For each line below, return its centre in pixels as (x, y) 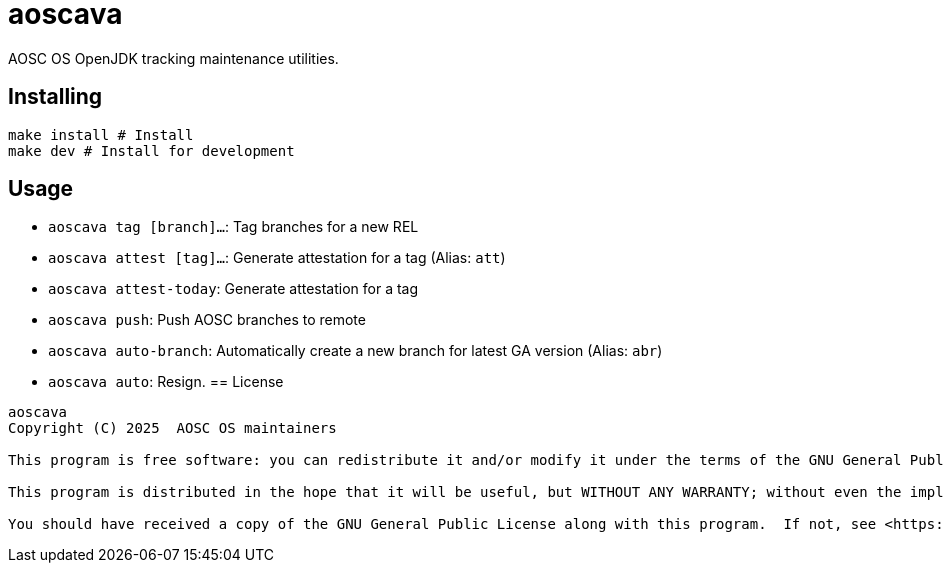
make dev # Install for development (151, 150)
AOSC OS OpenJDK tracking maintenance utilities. (173, 58)
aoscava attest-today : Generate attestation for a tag (233, 289)
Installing (55, 97)
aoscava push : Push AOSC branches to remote (207, 320)
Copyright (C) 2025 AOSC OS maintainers (172, 428)
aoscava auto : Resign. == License (166, 382)
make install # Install (101, 134)
